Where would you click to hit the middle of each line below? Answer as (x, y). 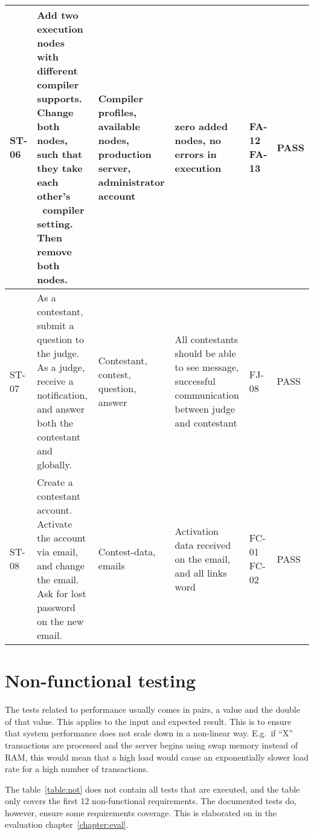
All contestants (207, 339)
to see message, (207, 367)
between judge (205, 409)
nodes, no (198, 140)
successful (195, 381)
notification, (62, 395)
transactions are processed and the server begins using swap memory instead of (152, 745)
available (119, 126)
